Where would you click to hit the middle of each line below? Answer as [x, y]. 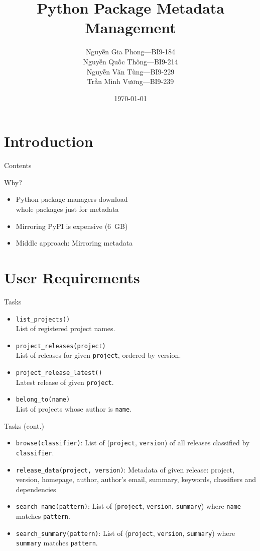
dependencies [36, 489]
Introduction [49, 141]
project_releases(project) [61, 346]
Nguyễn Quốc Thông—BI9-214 [131, 61]
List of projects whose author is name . [74, 409]
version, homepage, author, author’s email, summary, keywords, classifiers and [136, 479]
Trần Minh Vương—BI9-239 [131, 81]
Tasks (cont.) [24, 425]
